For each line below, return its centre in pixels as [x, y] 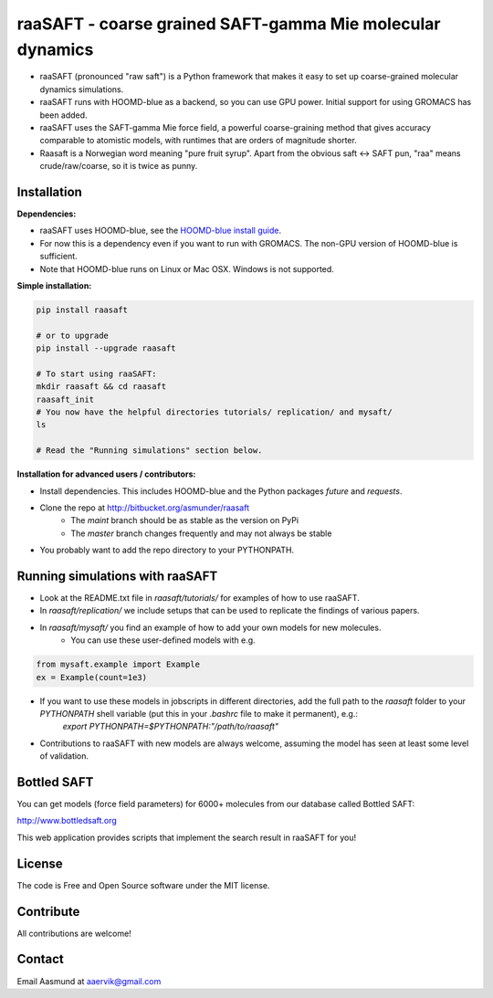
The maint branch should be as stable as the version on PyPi [185, 520]
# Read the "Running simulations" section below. [149, 451]
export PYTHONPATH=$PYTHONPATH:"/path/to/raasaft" [170, 727]
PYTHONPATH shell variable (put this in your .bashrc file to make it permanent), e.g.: [199, 713]
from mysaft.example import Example [118, 665]
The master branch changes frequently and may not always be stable [201, 533]
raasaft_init [65, 399]
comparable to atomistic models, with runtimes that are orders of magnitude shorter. [199, 141]
